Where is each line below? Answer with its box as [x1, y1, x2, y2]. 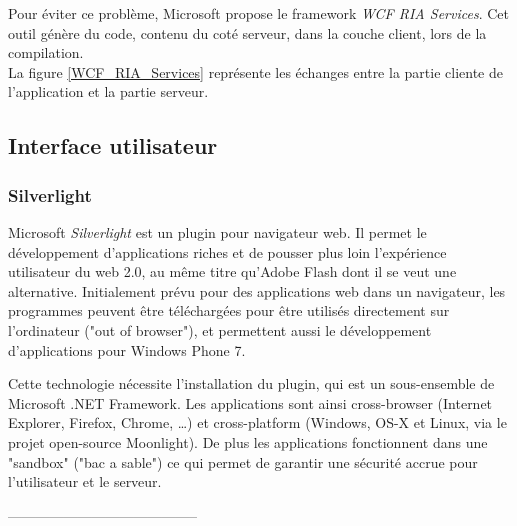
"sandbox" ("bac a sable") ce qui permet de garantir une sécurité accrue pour [8, 451, 478, 472]
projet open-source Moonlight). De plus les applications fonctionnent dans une [8, 431, 488, 452]
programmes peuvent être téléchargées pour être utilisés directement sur [8, 300, 450, 321]
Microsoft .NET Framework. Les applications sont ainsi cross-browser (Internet [8, 392, 493, 413]
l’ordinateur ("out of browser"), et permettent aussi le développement [8, 319, 432, 340]
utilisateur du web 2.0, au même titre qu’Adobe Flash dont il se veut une [8, 261, 457, 282]
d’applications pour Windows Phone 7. [8, 339, 246, 360]
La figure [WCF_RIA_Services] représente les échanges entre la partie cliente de [8, 61, 503, 82]
